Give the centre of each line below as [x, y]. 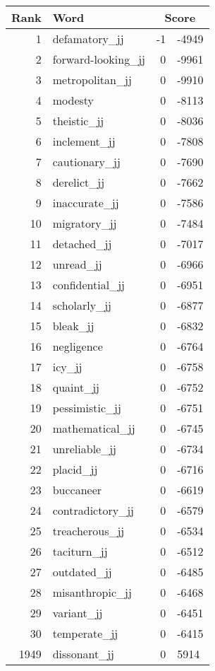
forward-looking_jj [99, 59]
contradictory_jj [93, 510]
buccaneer [77, 490]
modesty [73, 100]
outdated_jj [82, 572]
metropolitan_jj [92, 80]
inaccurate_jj [86, 203]
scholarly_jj [82, 305]
